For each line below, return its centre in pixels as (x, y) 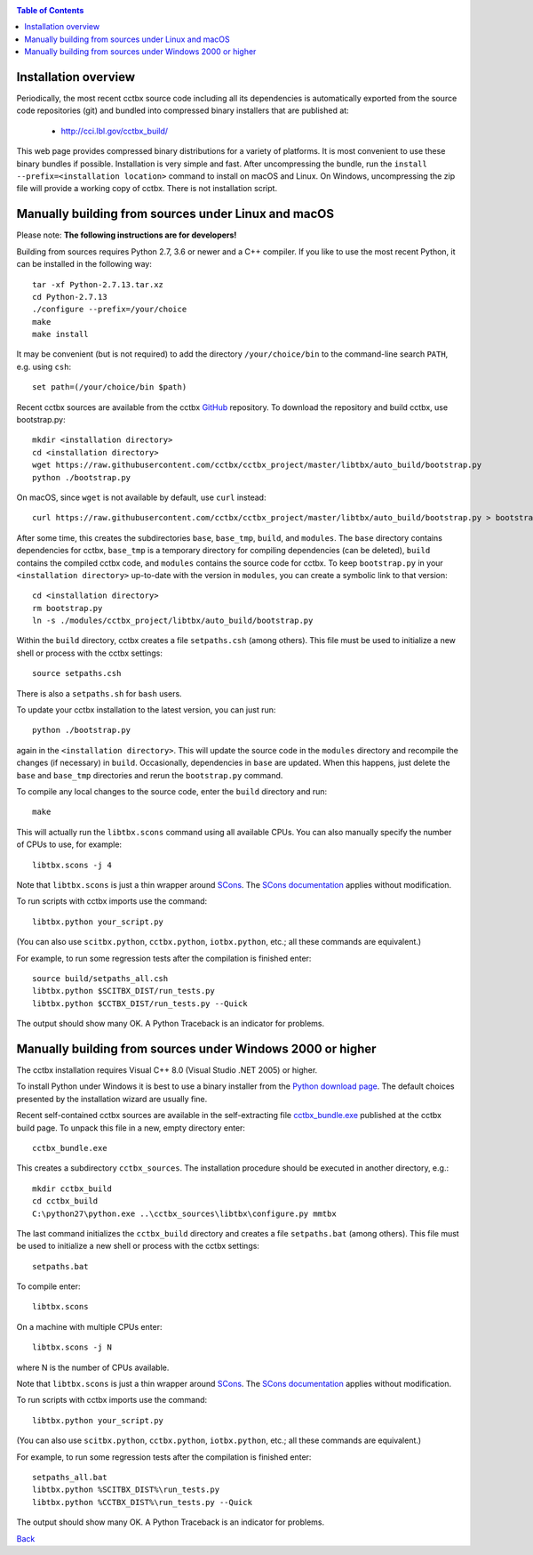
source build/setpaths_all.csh (100, 978)
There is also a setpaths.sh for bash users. (99, 693)
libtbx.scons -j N (72, 1347)
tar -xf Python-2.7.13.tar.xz (98, 284)
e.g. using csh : (44, 367)
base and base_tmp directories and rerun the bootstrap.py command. (150, 775)
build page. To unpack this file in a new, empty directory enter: (131, 1128)
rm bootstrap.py (68, 608)
